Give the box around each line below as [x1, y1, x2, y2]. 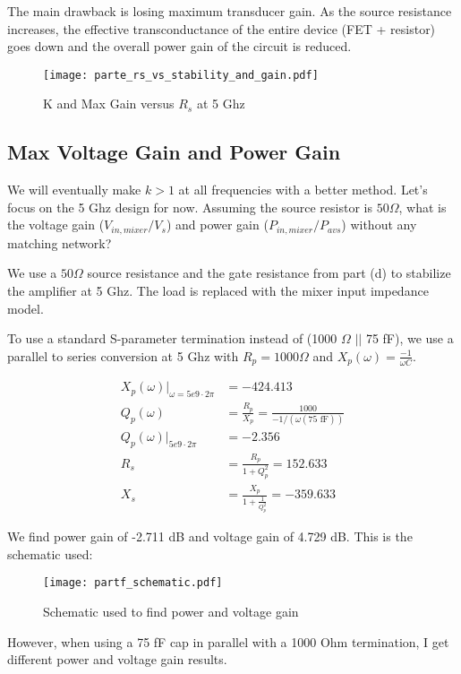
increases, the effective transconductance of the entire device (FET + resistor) [7, 19, 436, 38]
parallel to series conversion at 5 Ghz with [7, 346, 239, 365]
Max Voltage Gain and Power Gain [7, 138, 341, 166]
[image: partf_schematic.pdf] [43, 576, 223, 590]
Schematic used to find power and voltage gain [43, 602, 299, 621]
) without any [341, 215, 417, 234]
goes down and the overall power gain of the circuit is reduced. [7, 37, 352, 56]
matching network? [7, 233, 112, 252]
